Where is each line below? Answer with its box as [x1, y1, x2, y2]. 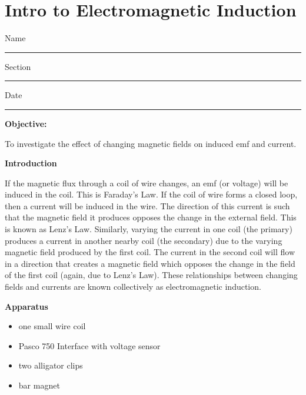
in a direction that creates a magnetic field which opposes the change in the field [5, 257, 295, 269]
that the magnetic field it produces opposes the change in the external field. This [5, 211, 297, 223]
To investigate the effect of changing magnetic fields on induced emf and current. [5, 137, 297, 149]
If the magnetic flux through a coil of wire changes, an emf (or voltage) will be [5, 176, 288, 189]
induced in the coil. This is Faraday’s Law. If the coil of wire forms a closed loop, [5, 188, 298, 200]
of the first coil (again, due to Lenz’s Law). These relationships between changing [5, 269, 298, 281]
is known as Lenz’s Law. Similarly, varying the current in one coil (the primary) [5, 223, 292, 235]
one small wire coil [18, 320, 86, 332]
